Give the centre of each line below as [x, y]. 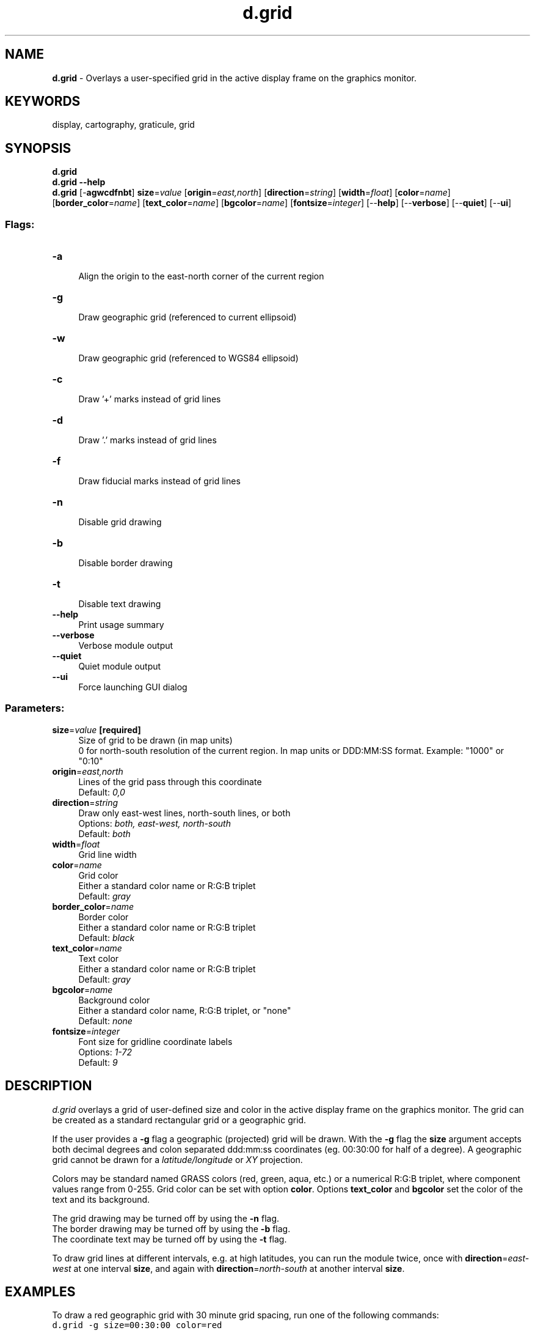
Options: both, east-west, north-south [155, 823]
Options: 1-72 [105, 1052]
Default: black [107, 937]
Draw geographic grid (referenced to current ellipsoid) [187, 317]
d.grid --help [79, 182]
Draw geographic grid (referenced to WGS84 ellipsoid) [188, 358]
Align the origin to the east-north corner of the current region [201, 276]
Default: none [105, 1021]
